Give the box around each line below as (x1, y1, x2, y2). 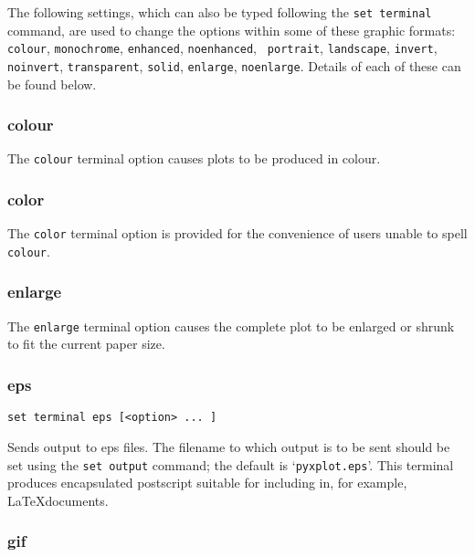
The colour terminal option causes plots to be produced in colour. (7, 149, 381, 168)
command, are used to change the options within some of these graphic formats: (7, 20, 456, 39)
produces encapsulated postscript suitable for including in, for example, (7, 473, 407, 492)
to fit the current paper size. (7, 334, 165, 353)
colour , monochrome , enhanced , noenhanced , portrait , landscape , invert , (7, 38, 438, 58)
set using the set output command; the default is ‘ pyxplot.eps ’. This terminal (7, 455, 454, 474)
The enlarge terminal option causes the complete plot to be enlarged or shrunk (7, 316, 455, 335)
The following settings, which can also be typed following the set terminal (7, 3, 432, 21)
